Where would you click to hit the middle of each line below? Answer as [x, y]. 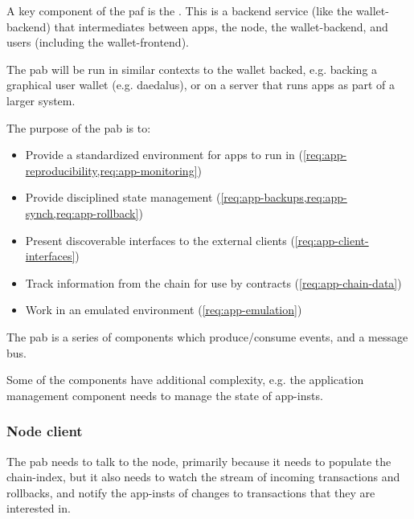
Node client [45, 431]
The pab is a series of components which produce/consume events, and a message [207, 336]
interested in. [39, 508]
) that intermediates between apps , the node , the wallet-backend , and [217, 26]
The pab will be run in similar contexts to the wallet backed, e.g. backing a [192, 69]
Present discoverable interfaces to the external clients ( [160, 240]
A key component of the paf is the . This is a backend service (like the [180, 10]
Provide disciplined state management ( [123, 197]
